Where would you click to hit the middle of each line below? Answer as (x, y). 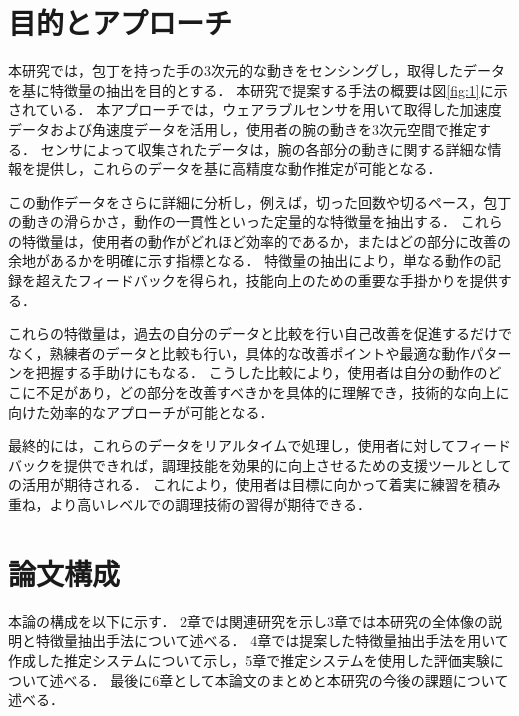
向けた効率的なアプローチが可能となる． (141, 411)
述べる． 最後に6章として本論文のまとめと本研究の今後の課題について (279, 679)
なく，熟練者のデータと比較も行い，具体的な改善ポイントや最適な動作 (239, 352)
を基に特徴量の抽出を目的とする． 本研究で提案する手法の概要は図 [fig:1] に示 (258, 89)
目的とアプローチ (120, 22)
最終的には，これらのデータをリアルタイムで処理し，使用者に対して (232, 445)
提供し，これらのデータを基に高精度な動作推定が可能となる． (238, 168)
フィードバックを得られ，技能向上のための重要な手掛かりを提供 (287, 280)
